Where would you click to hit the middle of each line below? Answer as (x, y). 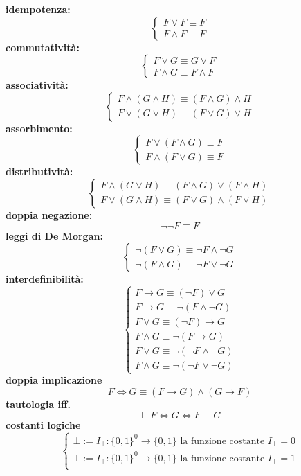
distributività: (39, 171)
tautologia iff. (38, 404)
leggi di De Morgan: (54, 235)
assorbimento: (39, 128)
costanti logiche (43, 424)
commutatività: (43, 47)
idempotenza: (38, 9)
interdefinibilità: (45, 279)
